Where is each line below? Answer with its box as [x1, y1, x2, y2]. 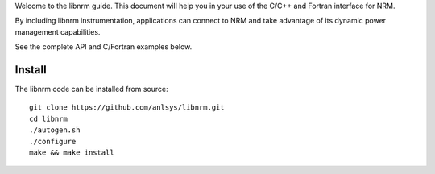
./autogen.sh [29, 126, 81, 135]
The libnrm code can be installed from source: [14, 85, 168, 94]
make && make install [29, 148, 114, 157]
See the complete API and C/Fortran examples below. [14, 42, 193, 52]
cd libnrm [29, 114, 68, 123]
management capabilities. [14, 27, 101, 36]
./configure [29, 137, 77, 146]
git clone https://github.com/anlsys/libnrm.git [29, 103, 225, 112]
